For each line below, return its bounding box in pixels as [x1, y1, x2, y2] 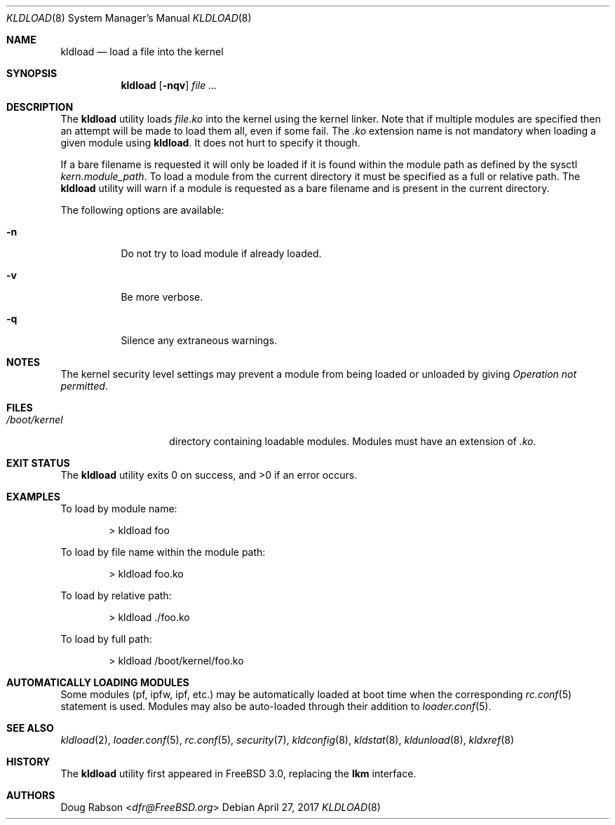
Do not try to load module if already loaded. [121, 247, 322, 259]
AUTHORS [6, 789, 55, 801]
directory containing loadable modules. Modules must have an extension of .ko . [169, 435, 536, 447]
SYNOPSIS [6, 67, 58, 79]
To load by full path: [60, 633, 152, 645]
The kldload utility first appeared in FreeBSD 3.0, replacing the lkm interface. [60, 768, 417, 779]
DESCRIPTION [6, 101, 74, 113]
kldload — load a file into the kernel [60, 46, 224, 57]
